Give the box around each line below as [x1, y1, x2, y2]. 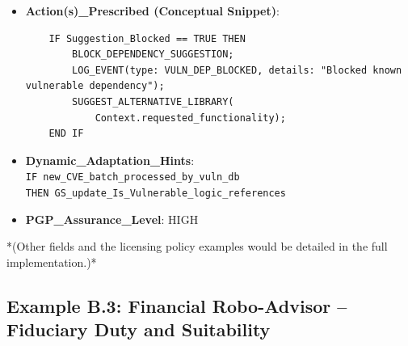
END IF [48, 128, 84, 140]
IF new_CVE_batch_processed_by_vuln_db [25, 171, 240, 184]
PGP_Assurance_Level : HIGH [25, 210, 199, 227]
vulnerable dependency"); [25, 80, 165, 92]
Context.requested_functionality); [95, 112, 286, 124]
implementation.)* [6, 253, 97, 270]
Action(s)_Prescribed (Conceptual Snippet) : [25, 2, 280, 19]
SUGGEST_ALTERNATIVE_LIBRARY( [72, 95, 234, 108]
